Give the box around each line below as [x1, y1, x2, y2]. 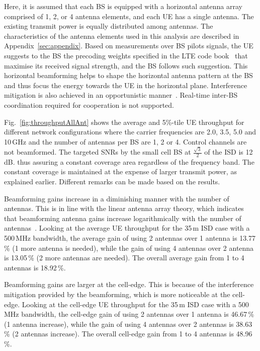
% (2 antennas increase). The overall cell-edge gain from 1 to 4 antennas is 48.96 [4, 328, 252, 339]
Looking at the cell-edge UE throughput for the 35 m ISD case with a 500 [22, 299, 249, 309]
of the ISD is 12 [204, 147, 253, 157]
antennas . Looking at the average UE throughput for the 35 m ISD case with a [4, 223, 250, 233]
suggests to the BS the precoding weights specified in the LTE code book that [4, 50, 248, 60]
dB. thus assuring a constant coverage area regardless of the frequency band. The [4, 156, 254, 167]
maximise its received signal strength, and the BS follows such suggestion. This [4, 60, 248, 71]
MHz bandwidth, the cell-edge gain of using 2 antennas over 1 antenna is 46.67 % [4, 309, 254, 319]
